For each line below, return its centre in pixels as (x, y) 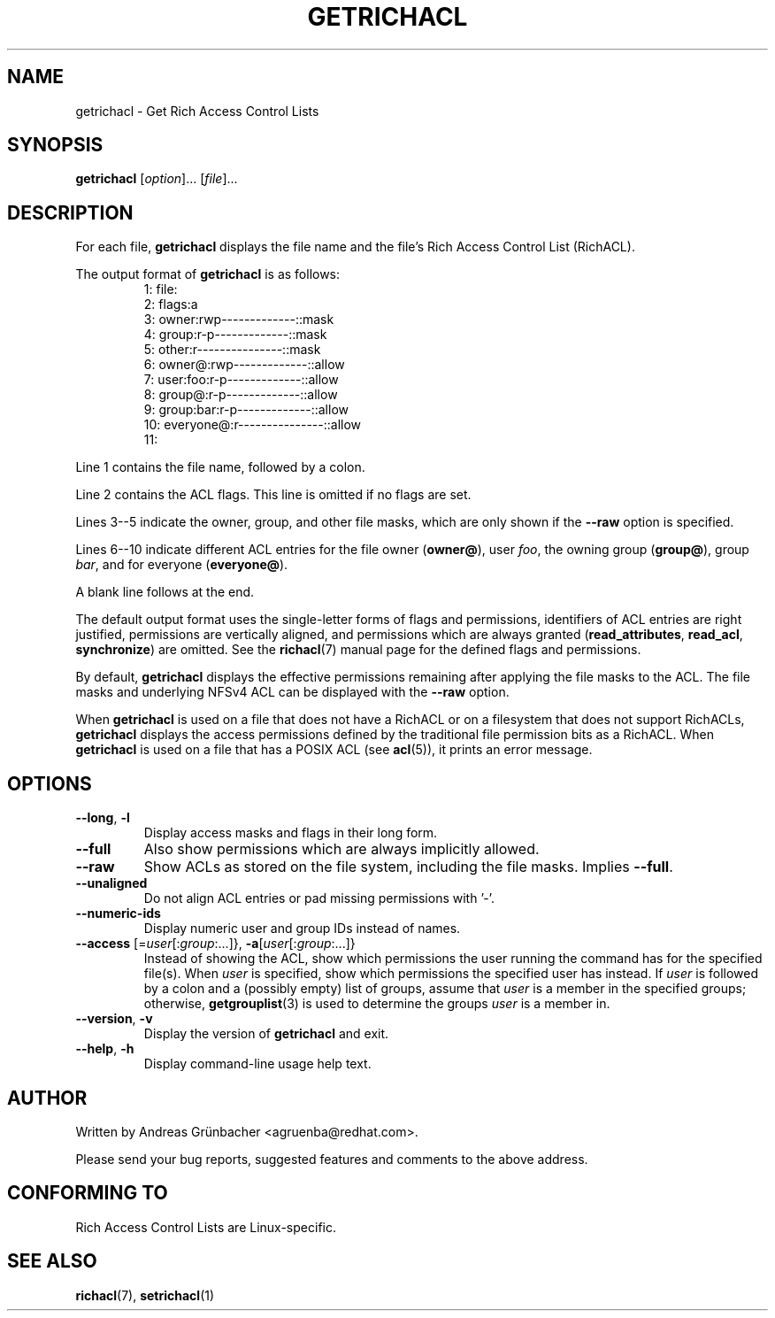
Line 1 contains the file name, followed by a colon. (220, 467)
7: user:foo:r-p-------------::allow (241, 380)
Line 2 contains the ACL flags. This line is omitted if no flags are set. (273, 495)
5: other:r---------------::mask (232, 350)
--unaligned (111, 883)
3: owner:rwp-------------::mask (239, 320)
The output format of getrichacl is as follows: (208, 274)
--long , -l (103, 818)
